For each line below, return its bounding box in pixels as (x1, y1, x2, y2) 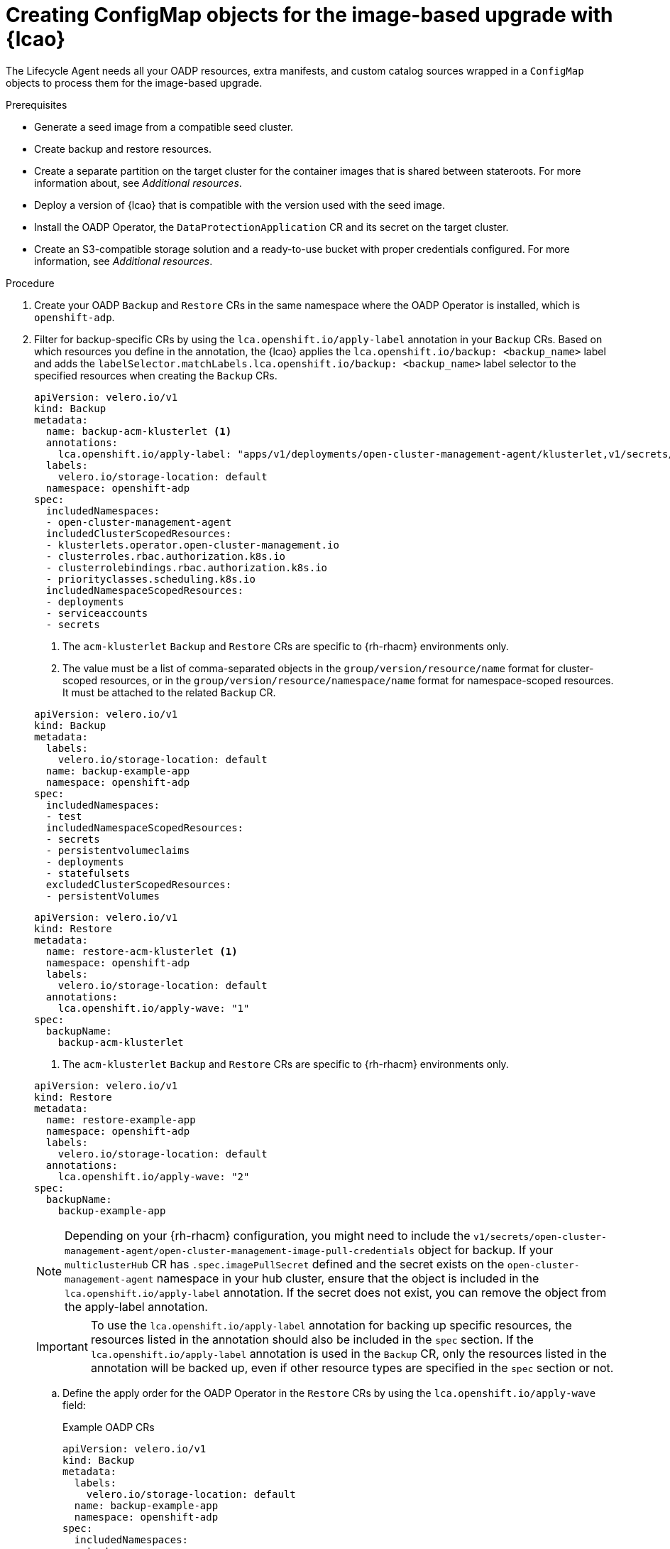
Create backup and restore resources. (34, 142, 212, 155)
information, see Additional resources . (34, 254, 213, 267)
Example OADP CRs (62, 1420, 155, 1433)
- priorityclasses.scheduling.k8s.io (45, 573, 256, 585)
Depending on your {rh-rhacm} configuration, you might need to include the (65, 1228, 471, 1243)
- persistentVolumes (45, 890, 160, 902)
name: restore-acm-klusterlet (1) (45, 945, 238, 957)
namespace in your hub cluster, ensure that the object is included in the (156, 1270, 539, 1285)
